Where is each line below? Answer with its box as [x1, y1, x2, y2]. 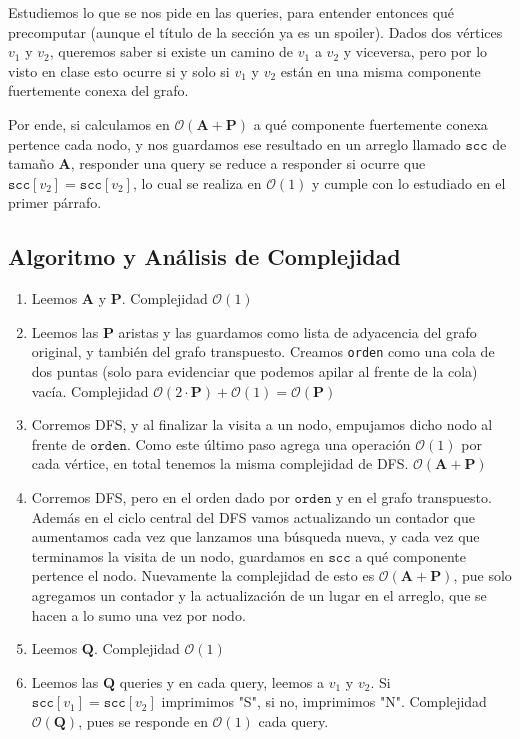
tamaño [8, 153, 54, 174]
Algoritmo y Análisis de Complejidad [8, 241, 401, 272]
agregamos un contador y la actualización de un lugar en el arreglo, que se [31, 584, 487, 605]
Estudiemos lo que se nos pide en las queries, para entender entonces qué [8, 2, 455, 22]
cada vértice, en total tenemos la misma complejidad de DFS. [31, 453, 409, 474]
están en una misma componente [280, 60, 481, 81]
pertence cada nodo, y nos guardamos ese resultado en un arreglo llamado [8, 133, 461, 154]
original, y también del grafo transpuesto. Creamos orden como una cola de [31, 341, 495, 362]
